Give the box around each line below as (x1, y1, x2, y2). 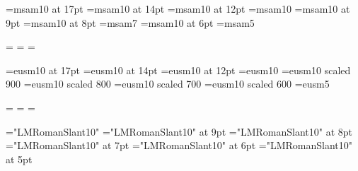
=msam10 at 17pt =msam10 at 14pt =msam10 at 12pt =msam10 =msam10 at (6, 1, 350, 16)
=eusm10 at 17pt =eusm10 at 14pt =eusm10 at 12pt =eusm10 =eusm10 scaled (6, 62, 351, 77)
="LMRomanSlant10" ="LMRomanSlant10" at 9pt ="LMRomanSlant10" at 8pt (6, 124, 352, 138)
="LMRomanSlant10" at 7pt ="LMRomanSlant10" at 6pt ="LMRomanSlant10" (6, 138, 352, 153)
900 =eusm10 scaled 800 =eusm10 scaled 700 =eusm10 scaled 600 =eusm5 (6, 76, 330, 91)
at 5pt (6, 151, 33, 166)
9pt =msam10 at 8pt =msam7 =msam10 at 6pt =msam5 (6, 15, 255, 30)
